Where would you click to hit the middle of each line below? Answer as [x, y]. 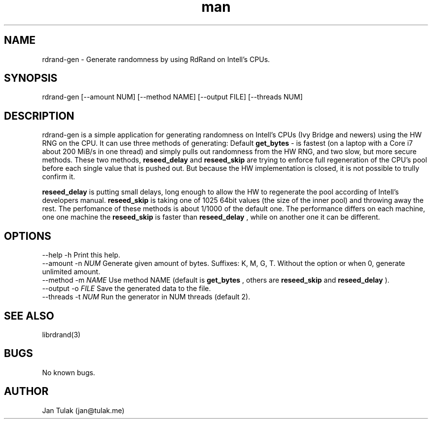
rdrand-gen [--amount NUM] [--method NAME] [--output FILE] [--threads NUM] [172, 97]
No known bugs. [69, 372]
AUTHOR [26, 391]
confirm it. [59, 177]
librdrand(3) [61, 334]
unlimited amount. [71, 272]
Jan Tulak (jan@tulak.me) [83, 410]
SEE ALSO [29, 316]
